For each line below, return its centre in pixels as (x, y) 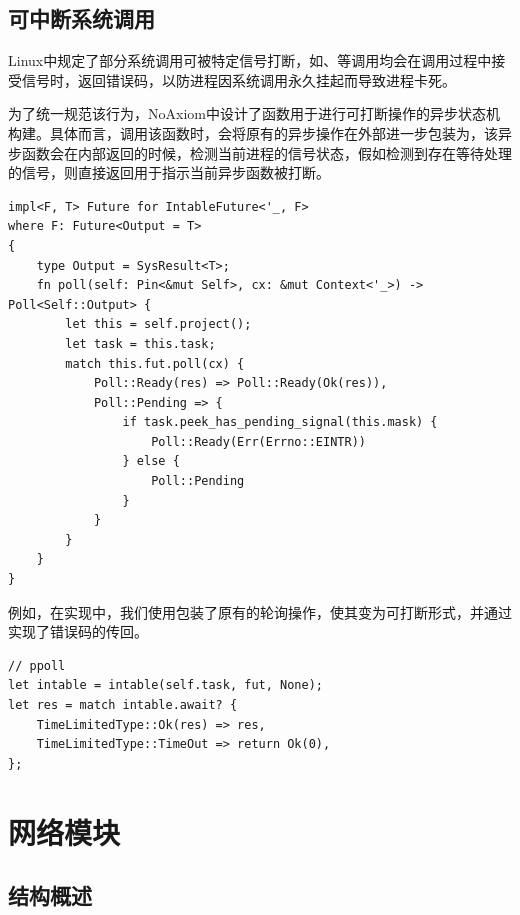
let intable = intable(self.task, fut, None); (165, 685)
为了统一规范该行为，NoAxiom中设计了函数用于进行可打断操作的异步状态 (247, 113)
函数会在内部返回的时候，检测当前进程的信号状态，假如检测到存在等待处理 (266, 152)
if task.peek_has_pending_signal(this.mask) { (280, 422)
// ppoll (37, 665)
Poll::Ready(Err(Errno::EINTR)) (258, 441)
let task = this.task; (140, 343)
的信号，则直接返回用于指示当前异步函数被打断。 (169, 172)
